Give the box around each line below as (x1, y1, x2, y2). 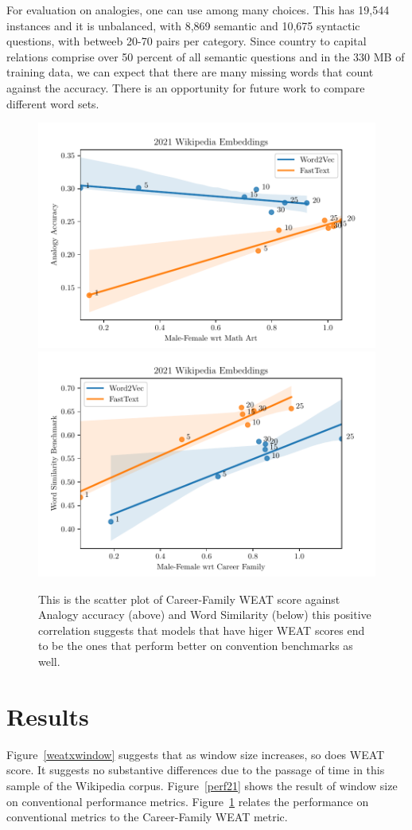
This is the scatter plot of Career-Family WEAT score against (38, 590, 340, 607)
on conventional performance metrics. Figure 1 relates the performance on (6, 793, 369, 809)
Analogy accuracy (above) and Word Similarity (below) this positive (38, 606, 371, 623)
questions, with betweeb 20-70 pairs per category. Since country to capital (6, 33, 367, 49)
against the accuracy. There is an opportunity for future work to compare (6, 79, 365, 96)
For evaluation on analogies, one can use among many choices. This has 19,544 (6, 2, 390, 18)
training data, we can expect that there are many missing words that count (6, 64, 374, 80)
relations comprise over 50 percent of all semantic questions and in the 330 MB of (6, 48, 405, 65)
